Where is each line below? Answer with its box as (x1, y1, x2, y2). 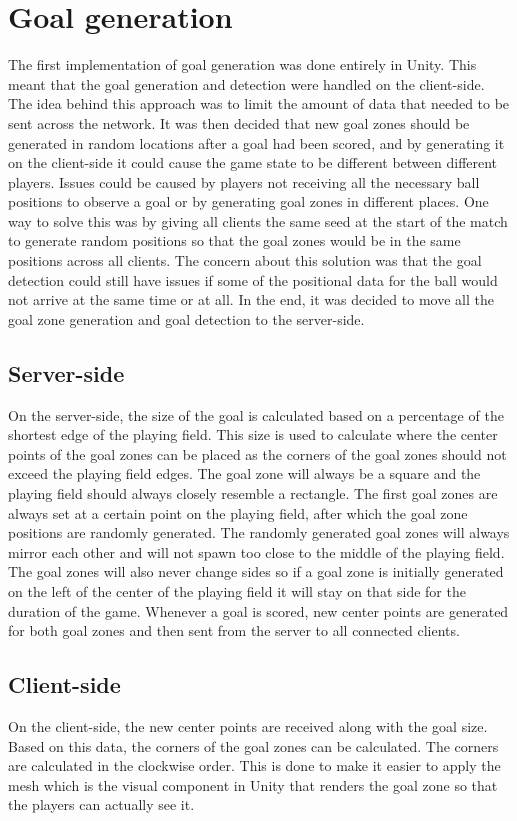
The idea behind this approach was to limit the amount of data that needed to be (8, 93, 510, 114)
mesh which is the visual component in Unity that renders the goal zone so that (8, 774, 498, 795)
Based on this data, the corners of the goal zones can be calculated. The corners (8, 735, 499, 756)
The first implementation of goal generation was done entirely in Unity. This (8, 54, 477, 75)
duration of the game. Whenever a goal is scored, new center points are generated (8, 600, 509, 621)
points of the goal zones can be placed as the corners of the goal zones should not (8, 443, 507, 464)
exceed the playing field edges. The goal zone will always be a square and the (8, 463, 481, 484)
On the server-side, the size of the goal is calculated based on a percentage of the (8, 404, 504, 425)
